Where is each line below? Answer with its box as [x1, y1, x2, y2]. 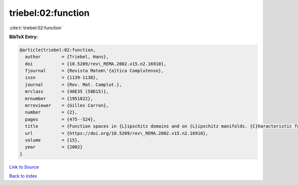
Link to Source [9, 164, 39, 170]
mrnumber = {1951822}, [25, 96, 93, 101]
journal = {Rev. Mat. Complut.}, [25, 82, 122, 87]
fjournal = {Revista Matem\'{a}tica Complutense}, [25, 68, 164, 74]
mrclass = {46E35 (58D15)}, [25, 89, 109, 94]
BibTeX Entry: [9, 34, 38, 40]
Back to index [9, 173, 37, 179]
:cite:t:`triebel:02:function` [9, 25, 63, 31]
